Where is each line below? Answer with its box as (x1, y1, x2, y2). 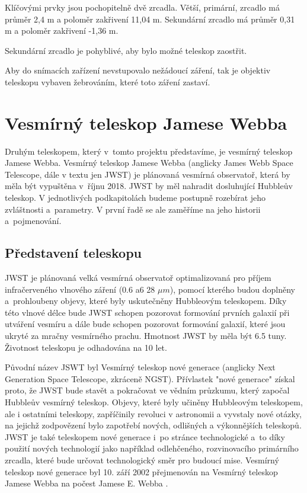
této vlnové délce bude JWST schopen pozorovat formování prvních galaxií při (5, 306, 290, 318)
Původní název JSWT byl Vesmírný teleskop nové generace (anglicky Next (5, 361, 276, 373)
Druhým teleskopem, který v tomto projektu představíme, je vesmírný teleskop (5, 145, 293, 157)
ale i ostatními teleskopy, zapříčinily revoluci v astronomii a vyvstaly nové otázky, (5, 407, 302, 420)
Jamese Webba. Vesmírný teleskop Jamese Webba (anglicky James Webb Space (5, 156, 293, 169)
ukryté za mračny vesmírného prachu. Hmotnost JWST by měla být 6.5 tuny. (5, 329, 287, 342)
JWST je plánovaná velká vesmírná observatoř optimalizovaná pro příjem (5, 271, 271, 284)
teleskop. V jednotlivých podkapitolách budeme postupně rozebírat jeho (5, 191, 266, 204)
